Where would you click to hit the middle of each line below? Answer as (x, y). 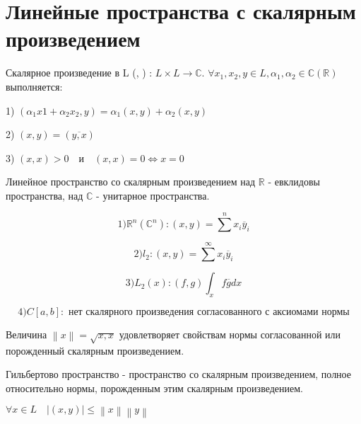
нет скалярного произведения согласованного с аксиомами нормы (209, 312)
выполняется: (34, 86)
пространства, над (45, 195)
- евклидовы (294, 182)
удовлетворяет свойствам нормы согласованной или (230, 334)
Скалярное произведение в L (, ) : (79, 73)
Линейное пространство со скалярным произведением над (131, 182)
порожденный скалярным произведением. (95, 350)
